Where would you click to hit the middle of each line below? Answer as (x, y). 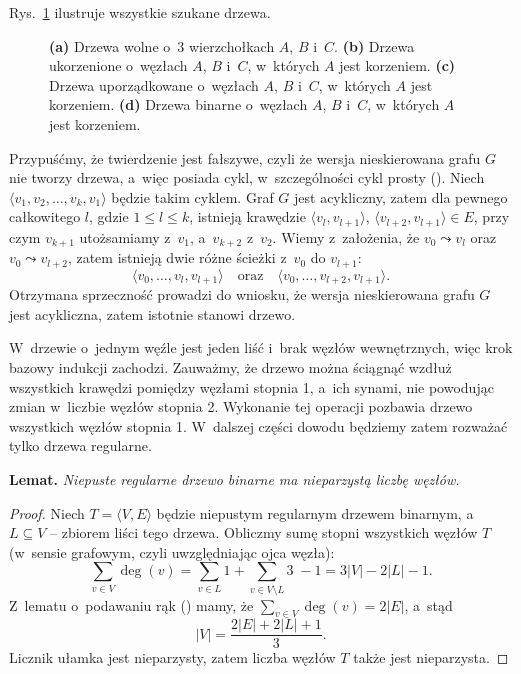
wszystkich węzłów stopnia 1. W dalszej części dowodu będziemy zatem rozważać (258, 425)
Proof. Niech (47, 512)
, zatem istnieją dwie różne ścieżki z (177, 257)
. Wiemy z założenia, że (346, 236)
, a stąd (428, 604)
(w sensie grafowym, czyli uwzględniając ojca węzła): (172, 551)
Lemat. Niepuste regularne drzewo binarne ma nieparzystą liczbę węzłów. (234, 478)
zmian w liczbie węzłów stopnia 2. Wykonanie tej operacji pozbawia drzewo (241, 406)
